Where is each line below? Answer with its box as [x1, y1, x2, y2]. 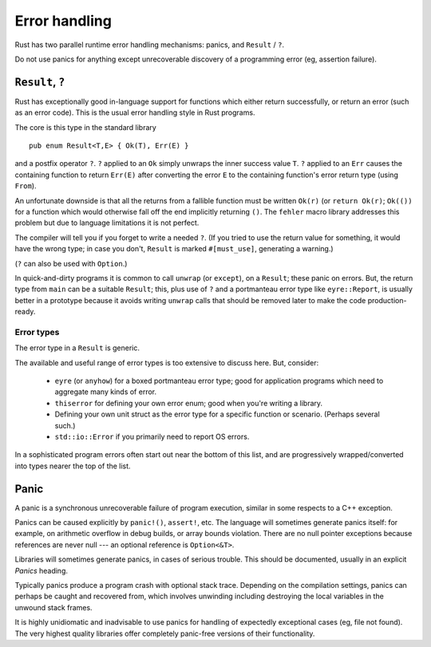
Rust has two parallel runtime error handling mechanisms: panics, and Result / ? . [14, 40, 285, 49]
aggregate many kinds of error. [54, 387, 157, 396]
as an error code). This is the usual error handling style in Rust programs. [14, 108, 255, 117]
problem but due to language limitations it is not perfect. [14, 218, 200, 227]
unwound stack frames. [14, 602, 93, 612]
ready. [14, 307, 36, 317]
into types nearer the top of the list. [14, 461, 131, 471]
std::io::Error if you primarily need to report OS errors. [54, 432, 250, 441]
